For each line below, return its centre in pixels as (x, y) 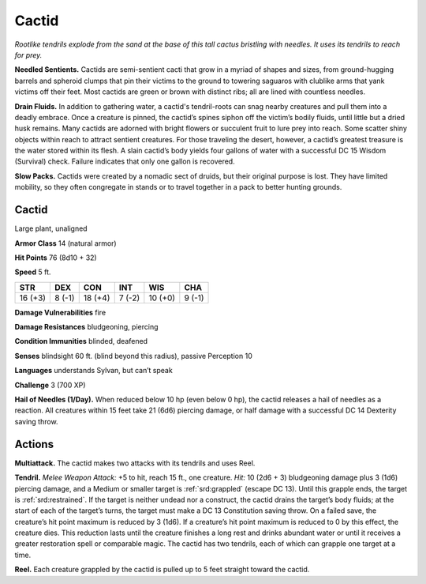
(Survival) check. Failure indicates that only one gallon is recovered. (125, 161)
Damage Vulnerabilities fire (60, 312)
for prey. (28, 55)
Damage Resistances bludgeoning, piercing (86, 327)
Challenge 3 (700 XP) (50, 385)
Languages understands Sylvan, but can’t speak (93, 371)
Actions (34, 444)
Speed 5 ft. (33, 272)
